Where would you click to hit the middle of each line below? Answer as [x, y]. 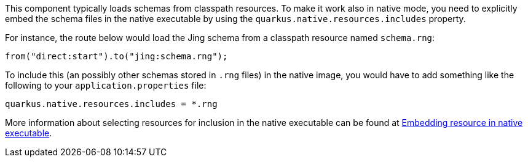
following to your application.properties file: [106, 85]
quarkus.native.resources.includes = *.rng [111, 104]
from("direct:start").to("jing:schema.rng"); [116, 56]
